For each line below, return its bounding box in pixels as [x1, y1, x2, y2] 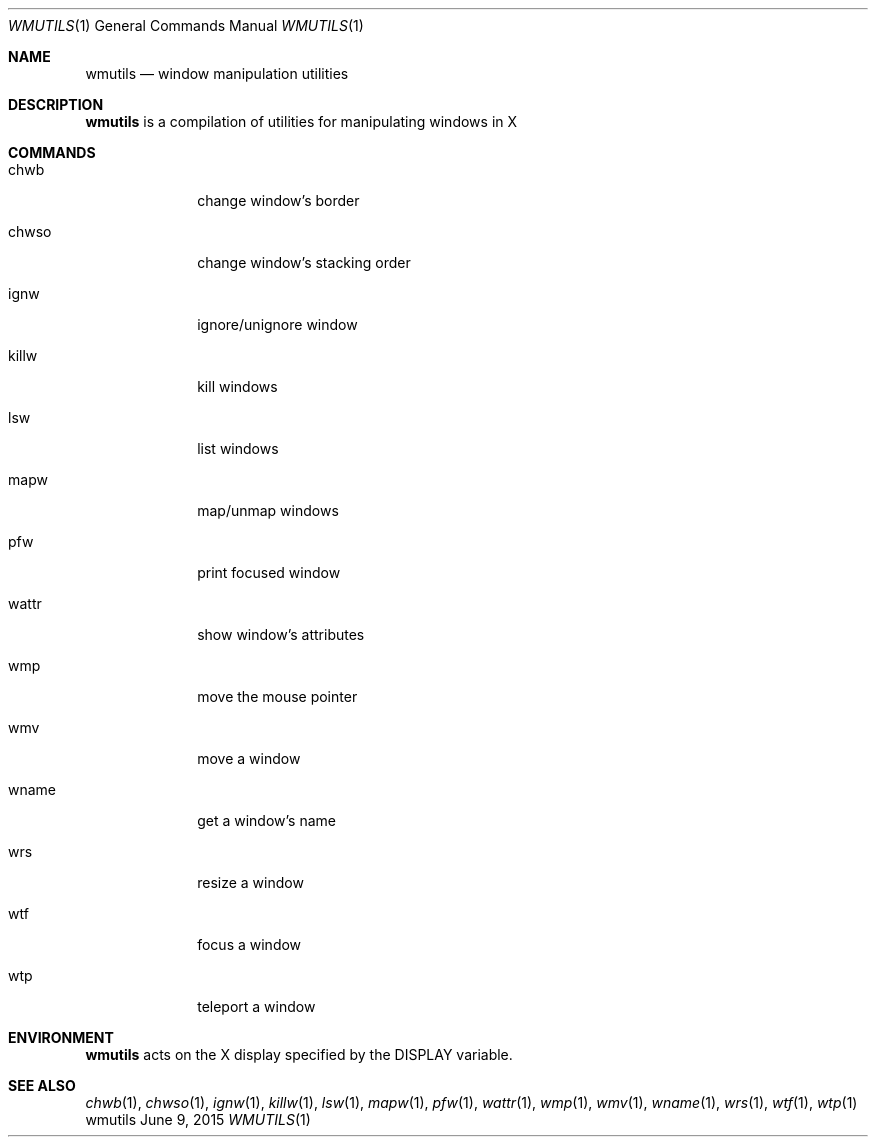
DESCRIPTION [8, 96, 104, 113]
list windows [197, 440, 279, 457]
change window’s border [197, 192, 360, 209]
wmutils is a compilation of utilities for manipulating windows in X [85, 113, 518, 130]
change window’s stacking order [197, 254, 411, 271]
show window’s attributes [197, 626, 365, 643]
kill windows [197, 378, 278, 395]
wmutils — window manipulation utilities [85, 65, 349, 82]
